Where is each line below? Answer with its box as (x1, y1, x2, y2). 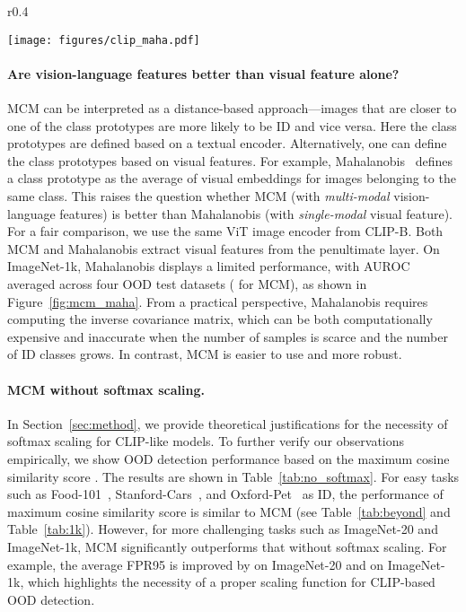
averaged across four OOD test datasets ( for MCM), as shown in (7, 274, 367, 293)
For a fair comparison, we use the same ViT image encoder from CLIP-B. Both (7, 222, 444, 240)
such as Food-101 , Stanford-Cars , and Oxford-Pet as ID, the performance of (7, 485, 444, 503)
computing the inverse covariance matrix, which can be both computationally (7, 310, 433, 328)
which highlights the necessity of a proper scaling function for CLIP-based (27, 573, 435, 591)
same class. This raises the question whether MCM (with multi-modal (7, 187, 390, 205)
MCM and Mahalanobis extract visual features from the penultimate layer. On (7, 239, 440, 258)
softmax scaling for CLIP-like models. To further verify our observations (7, 432, 405, 450)
